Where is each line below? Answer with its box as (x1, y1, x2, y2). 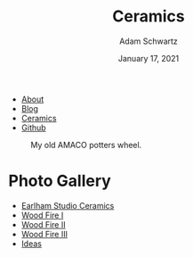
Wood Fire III (20, 228, 68, 239)
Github (20, 122, 46, 133)
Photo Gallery (8, 171, 112, 191)
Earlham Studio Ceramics (20, 200, 115, 211)
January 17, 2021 (117, 53, 180, 63)
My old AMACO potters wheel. (30, 139, 142, 150)
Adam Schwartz (118, 36, 179, 46)
